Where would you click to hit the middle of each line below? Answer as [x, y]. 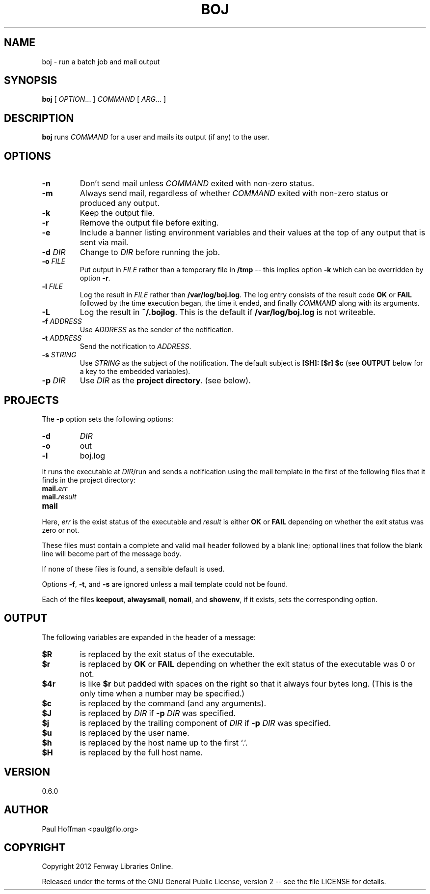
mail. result [59, 496]
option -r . [95, 278]
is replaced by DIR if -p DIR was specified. [158, 713]
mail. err [55, 488]
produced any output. [120, 203]
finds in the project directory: [89, 480]
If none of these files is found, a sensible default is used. [133, 569]
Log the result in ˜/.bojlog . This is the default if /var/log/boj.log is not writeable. [228, 312]
